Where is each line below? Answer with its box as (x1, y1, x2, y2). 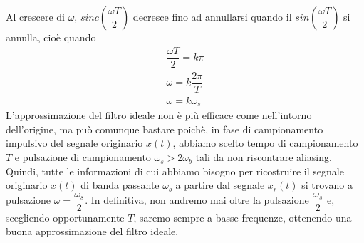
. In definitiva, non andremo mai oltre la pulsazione (85, 192, 309, 207)
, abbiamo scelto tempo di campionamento (172, 135, 358, 150)
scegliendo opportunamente (6, 210, 125, 224)
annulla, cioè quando (6, 30, 96, 44)
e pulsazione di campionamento (14, 150, 151, 165)
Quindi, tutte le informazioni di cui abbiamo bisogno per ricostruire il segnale (6, 163, 344, 178)
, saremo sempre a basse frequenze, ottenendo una (133, 210, 352, 224)
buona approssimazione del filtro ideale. (6, 224, 179, 239)
